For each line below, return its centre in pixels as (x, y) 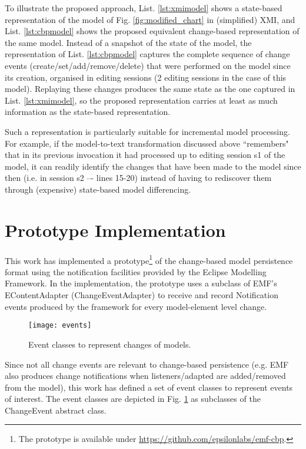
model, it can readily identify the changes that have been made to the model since (153, 166)
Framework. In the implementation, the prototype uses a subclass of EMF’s (141, 283)
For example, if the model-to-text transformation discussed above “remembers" (147, 143)
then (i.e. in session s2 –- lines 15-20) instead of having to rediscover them (138, 178)
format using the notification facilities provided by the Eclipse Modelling (136, 271)
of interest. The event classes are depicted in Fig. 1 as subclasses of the (133, 399)
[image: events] (60, 326)
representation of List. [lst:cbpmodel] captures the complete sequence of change (147, 54)
